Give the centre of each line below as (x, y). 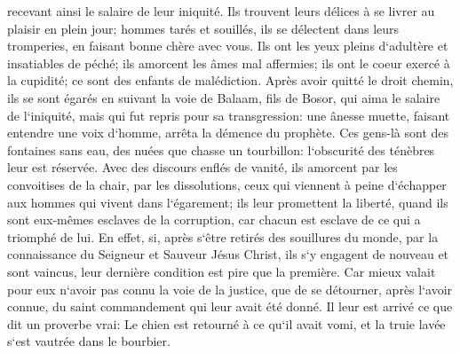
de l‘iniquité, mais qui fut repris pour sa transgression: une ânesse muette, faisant (229, 115)
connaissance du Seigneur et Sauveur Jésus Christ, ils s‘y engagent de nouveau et (228, 254)
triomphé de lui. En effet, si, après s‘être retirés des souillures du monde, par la (223, 236)
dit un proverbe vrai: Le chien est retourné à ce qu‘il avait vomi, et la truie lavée (226, 323)
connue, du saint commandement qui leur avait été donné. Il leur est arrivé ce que (230, 306)
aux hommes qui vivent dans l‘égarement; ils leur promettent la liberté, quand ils (228, 202)
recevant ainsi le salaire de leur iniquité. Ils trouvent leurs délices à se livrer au (221, 11)
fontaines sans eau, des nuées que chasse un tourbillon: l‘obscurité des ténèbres (221, 149)
